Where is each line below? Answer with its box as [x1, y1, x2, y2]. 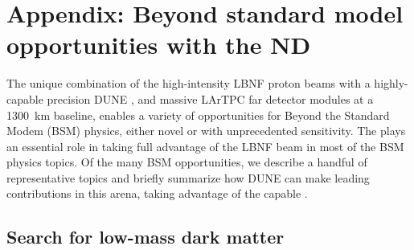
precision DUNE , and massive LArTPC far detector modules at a [47, 90, 374, 107]
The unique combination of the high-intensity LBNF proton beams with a [6, 75, 371, 92]
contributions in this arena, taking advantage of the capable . [6, 185, 308, 202]
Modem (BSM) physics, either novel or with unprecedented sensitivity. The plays [6, 122, 406, 139]
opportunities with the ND [6, 28, 311, 61]
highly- [374, 75, 408, 92]
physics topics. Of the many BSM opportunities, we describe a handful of [6, 154, 367, 170]
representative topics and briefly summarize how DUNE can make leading [6, 169, 370, 186]
